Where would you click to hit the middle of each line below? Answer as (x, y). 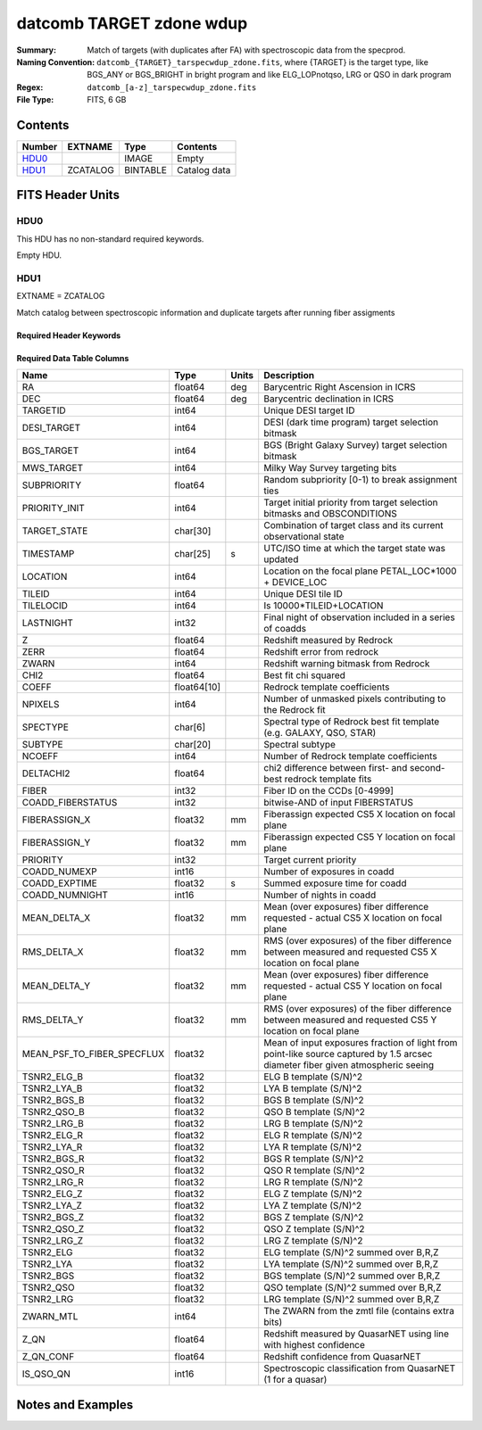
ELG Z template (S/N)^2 (313, 1194)
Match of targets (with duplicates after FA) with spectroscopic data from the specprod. (246, 50)
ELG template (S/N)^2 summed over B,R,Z (351, 1252)
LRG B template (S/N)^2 (313, 1124)
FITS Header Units (68, 195)
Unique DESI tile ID (303, 594)
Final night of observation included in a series (359, 617)
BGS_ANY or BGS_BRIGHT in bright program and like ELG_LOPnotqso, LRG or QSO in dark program (269, 75)
